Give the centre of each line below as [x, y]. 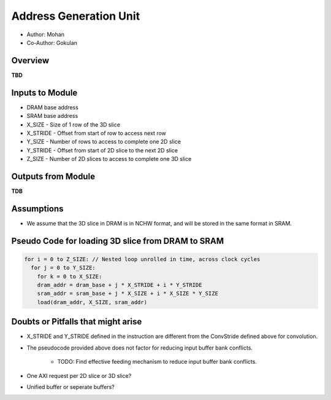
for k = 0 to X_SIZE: [70, 276]
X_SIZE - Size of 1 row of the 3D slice [74, 124]
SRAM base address [52, 116]
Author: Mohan [45, 34]
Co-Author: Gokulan [52, 42]
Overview [30, 61]
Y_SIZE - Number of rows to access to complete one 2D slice [104, 142]
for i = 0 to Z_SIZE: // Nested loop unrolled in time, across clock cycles [142, 259]
